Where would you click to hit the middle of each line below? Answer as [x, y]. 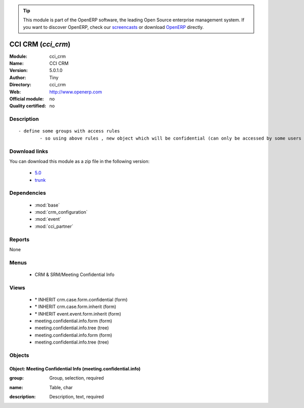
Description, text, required [77, 396]
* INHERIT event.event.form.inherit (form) [78, 314]
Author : [18, 77]
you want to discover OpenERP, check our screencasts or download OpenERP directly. [113, 27]
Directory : [20, 85]
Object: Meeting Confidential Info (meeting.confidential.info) [75, 368]
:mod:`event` [48, 219]
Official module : [27, 99]
